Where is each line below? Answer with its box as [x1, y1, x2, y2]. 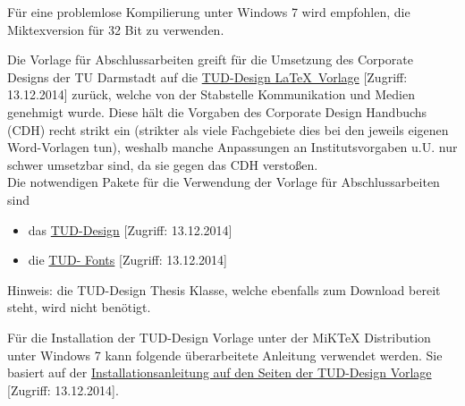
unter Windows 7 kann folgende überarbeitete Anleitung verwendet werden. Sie [7, 345, 443, 364]
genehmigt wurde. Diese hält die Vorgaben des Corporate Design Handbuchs [7, 102, 427, 121]
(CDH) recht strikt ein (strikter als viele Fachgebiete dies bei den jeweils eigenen [7, 120, 449, 139]
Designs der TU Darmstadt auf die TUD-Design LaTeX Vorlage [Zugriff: [7, 67, 408, 86]
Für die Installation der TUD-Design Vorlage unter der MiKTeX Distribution [7, 327, 431, 346]
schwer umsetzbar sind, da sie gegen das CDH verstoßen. [7, 155, 318, 173]
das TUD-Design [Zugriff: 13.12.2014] [28, 220, 232, 239]
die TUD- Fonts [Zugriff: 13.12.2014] [28, 250, 227, 269]
